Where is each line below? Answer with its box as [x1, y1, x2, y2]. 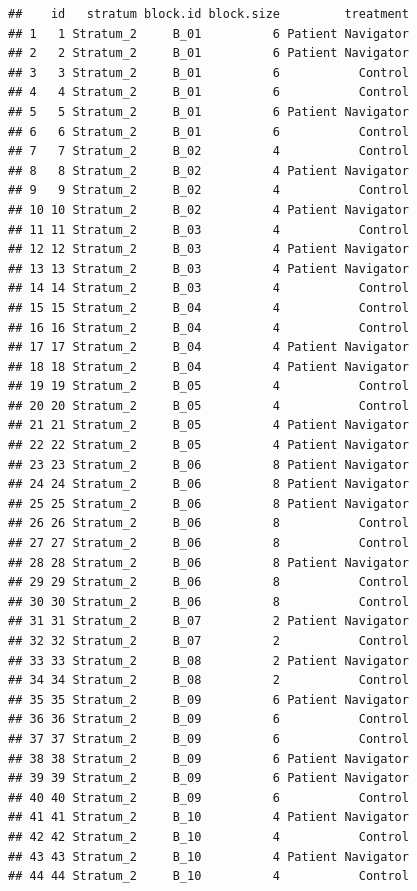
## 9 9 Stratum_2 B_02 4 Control [8, 183, 409, 198]
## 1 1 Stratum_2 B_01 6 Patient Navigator [8, 26, 409, 41]
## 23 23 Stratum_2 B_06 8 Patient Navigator [8, 457, 409, 472]
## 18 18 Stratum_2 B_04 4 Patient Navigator [8, 359, 409, 374]
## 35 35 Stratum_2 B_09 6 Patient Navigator [8, 692, 409, 707]
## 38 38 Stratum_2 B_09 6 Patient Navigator [8, 751, 409, 766]
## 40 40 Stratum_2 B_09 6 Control [8, 790, 409, 805]
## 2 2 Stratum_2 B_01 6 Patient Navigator [8, 46, 409, 61]
